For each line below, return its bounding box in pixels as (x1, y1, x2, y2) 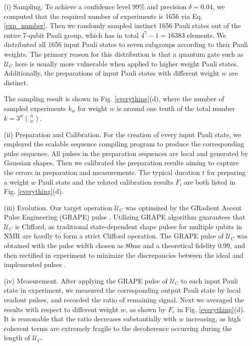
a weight (4, 176, 29, 187)
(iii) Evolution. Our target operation (4, 202, 112, 212)
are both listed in (184, 176, 236, 187)
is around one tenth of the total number (117, 103, 236, 113)
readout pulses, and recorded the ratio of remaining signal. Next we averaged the (4, 295, 244, 305)
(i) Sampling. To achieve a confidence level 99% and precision (4, 1, 187, 11)
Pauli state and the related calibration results (38, 176, 173, 187)
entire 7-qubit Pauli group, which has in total (4, 30, 139, 40)
